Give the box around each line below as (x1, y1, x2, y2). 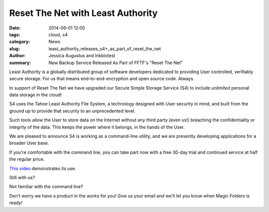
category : (9, 39, 30, 45)
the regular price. (9, 156, 45, 162)
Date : (9, 25, 21, 31)
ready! (9, 200, 22, 206)
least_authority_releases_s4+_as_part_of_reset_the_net (48, 45, 161, 52)
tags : (9, 31, 20, 37)
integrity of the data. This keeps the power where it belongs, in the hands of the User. (9, 124, 185, 130)
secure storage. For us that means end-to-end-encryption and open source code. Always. (9, 76, 195, 82)
